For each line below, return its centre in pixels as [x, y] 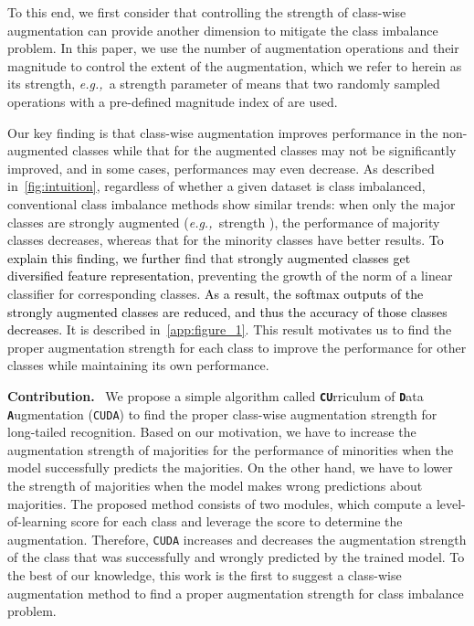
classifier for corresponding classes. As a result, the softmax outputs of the [216, 293]
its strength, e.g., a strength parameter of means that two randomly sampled [224, 84]
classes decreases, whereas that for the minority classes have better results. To [226, 240]
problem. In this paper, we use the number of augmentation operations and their [233, 48]
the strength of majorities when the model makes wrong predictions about [215, 485]
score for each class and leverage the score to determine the [237, 521]
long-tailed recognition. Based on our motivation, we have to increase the [212, 432]
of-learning [37, 521]
